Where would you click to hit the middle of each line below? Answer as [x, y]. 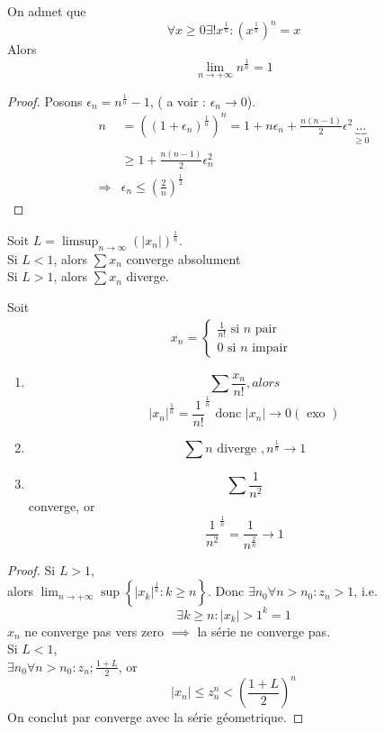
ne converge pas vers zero [94, 631]
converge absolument [183, 258]
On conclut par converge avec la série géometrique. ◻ [156, 717]
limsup [80, 241]
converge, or [62, 506]
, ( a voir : [178, 101]
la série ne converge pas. [264, 631]
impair [270, 348]
